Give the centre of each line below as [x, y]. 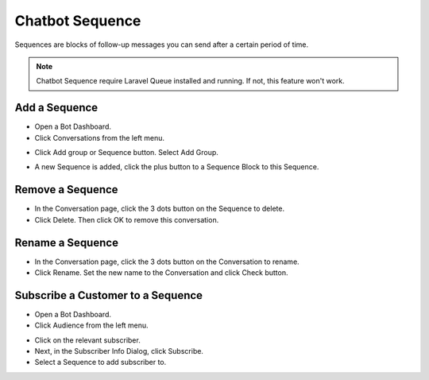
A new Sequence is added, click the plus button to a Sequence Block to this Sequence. [177, 167]
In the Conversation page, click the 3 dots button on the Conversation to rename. [167, 262]
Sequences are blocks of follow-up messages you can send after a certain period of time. [162, 45]
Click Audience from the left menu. [91, 325]
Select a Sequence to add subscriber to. [100, 363]
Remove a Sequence [66, 190]
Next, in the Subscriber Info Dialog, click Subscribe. [119, 351]
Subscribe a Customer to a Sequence [108, 295]
